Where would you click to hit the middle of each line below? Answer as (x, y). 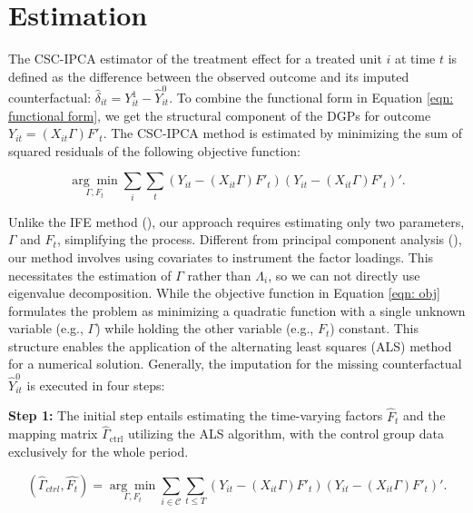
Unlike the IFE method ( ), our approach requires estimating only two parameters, (236, 221)
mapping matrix (53, 434)
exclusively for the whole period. (99, 452)
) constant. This (374, 328)
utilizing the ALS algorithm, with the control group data (286, 434)
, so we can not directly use (344, 275)
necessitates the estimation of (90, 275)
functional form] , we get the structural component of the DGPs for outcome (220, 115)
